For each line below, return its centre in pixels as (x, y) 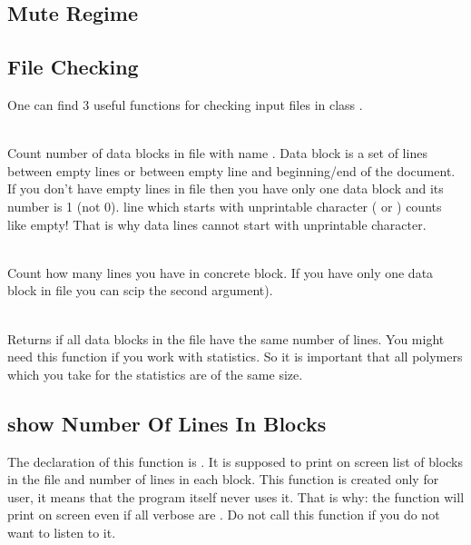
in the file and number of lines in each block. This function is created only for (223, 479)
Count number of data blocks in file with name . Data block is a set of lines (217, 153)
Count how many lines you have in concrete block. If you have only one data (221, 272)
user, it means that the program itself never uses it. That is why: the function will (236, 496)
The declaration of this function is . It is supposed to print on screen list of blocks (235, 461)
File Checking (73, 67)
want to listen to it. (62, 532)
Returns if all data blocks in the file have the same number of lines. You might (226, 338)
